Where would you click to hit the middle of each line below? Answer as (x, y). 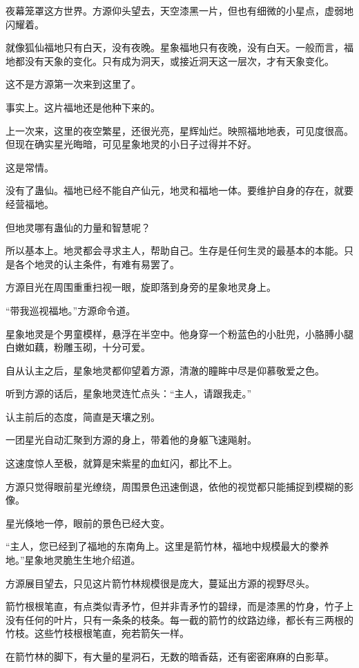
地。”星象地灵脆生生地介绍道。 (73, 560)
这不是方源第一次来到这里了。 (73, 84)
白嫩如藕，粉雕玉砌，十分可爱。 (78, 347)
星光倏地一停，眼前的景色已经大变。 (88, 523)
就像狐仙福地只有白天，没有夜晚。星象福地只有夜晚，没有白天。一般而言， (175, 47)
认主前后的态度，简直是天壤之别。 (83, 416)
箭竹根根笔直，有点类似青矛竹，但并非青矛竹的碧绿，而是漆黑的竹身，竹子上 (179, 606)
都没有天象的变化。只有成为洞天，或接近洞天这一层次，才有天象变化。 (174, 60)
